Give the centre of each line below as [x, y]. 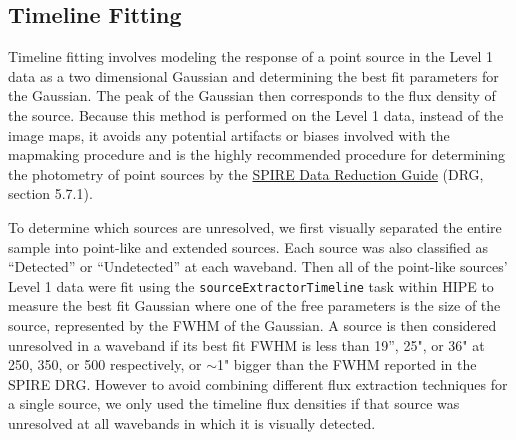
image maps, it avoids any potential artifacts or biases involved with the [229, 134]
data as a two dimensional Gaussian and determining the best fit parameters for [253, 75]
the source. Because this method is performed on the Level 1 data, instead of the [256, 114]
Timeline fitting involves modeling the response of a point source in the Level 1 [251, 56]
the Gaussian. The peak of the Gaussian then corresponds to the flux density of [252, 95]
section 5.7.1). [50, 193]
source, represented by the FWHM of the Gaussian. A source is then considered [252, 324]
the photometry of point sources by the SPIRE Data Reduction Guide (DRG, [246, 173]
